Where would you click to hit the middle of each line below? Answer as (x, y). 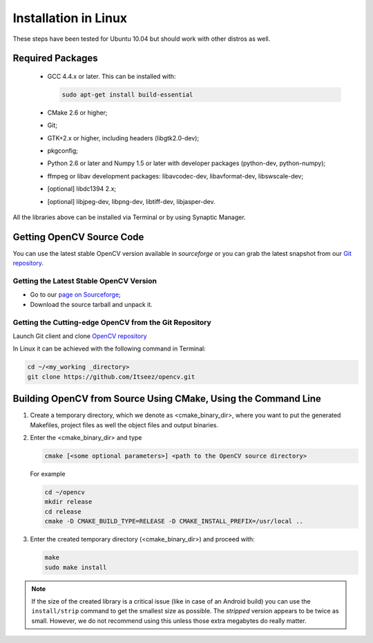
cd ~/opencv (65, 492)
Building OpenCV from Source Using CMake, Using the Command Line (167, 399)
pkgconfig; (63, 151)
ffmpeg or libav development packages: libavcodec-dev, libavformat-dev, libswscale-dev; (175, 176)
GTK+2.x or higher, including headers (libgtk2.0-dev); (123, 138)
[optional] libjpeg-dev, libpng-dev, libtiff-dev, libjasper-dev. (131, 201)
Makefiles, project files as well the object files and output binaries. (124, 425)
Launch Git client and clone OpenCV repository (80, 336)
